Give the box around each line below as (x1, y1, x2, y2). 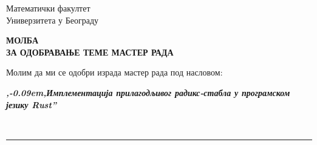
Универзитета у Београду (6, 13, 99, 26)
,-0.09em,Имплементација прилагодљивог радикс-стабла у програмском (6, 86, 290, 98)
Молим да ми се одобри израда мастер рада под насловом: (6, 66, 223, 79)
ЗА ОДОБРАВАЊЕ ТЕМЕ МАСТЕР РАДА (6, 45, 174, 58)
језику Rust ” (6, 98, 57, 111)
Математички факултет (6, 2, 90, 14)
